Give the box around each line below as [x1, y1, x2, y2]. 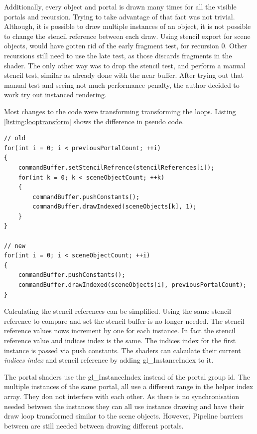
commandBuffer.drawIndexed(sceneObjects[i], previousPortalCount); [18, 281, 247, 289]
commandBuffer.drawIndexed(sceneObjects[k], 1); [32, 203, 197, 211]
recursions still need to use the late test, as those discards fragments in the [4, 50, 232, 60]
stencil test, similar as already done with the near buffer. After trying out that [4, 70, 244, 80]
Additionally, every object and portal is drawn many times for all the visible [4, 1, 237, 11]
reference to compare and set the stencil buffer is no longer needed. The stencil [4, 315, 245, 326]
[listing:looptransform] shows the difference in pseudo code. [4, 116, 184, 126]
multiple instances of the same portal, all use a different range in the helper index [4, 381, 254, 392]
